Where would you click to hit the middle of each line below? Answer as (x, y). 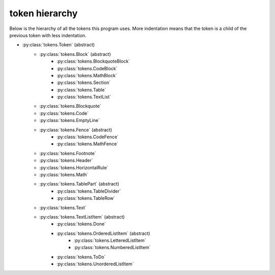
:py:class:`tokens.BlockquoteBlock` (93, 62)
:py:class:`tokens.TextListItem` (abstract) (82, 217)
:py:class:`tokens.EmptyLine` (70, 120)
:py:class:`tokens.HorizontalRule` (74, 167)
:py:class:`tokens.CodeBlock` (87, 68)
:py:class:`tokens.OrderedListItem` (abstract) (103, 233)
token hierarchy (44, 13)
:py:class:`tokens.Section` (84, 83)
